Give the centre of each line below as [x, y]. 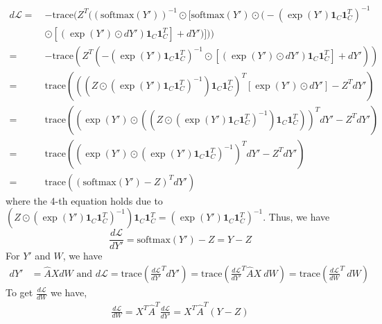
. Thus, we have [296, 217]
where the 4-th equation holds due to [84, 200]
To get [19, 292]
